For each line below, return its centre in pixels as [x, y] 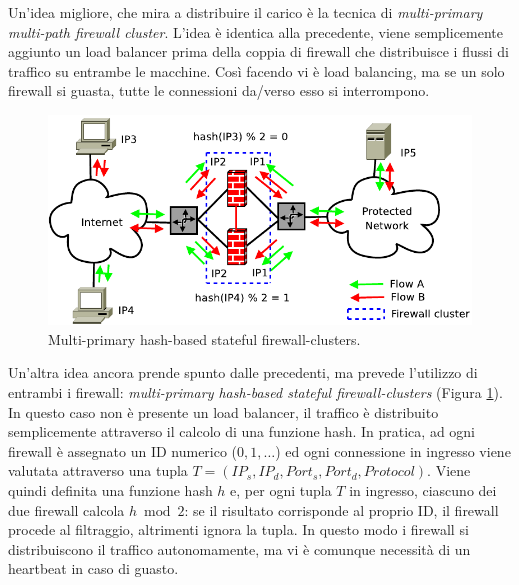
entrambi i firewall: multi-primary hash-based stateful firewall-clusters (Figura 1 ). [255, 392]
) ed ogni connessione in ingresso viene [393, 450]
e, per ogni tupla [281, 490]
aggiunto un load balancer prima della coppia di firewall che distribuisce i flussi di [259, 51]
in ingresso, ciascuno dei [423, 490]
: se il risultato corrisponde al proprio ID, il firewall [341, 509]
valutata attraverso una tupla [98, 470]
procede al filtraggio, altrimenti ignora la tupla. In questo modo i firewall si [238, 529]
